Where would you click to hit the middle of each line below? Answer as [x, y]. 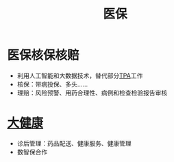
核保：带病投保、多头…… [52, 84]
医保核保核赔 [43, 55]
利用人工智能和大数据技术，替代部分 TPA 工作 [80, 76]
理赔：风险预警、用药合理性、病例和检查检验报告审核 [92, 93]
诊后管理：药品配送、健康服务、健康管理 [74, 143]
